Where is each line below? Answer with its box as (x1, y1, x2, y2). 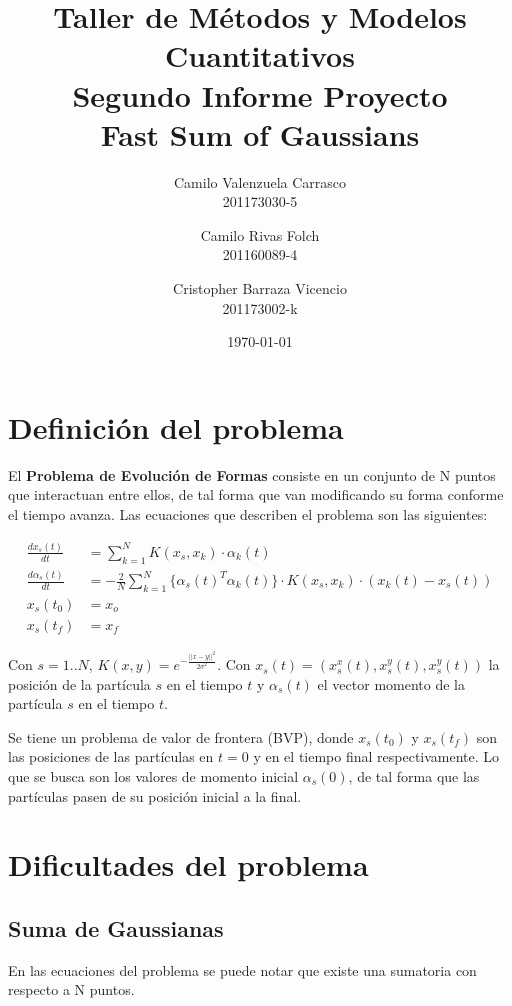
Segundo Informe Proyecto (72, 74, 448, 115)
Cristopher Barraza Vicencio (173, 278, 347, 299)
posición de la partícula (8, 673, 151, 694)
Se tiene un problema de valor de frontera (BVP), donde (8, 726, 354, 747)
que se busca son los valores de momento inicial (8, 766, 299, 787)
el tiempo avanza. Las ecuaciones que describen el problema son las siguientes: (8, 503, 488, 524)
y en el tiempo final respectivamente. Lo (253, 746, 500, 767)
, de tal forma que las (348, 766, 480, 787)
